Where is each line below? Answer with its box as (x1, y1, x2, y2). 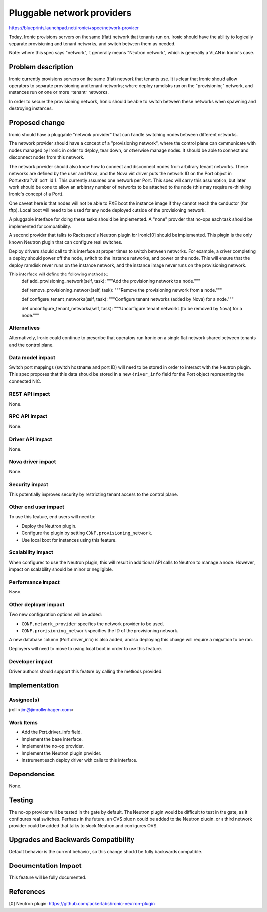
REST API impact (9, 391, 50, 398)
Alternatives (9, 324, 40, 331)
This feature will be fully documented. (9, 874, 87, 880)
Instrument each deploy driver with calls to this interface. (21, 757, 138, 763)
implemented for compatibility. (9, 223, 72, 229)
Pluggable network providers (9, 7, 132, 18)
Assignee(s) (9, 696, 40, 703)
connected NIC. (9, 378, 42, 384)
